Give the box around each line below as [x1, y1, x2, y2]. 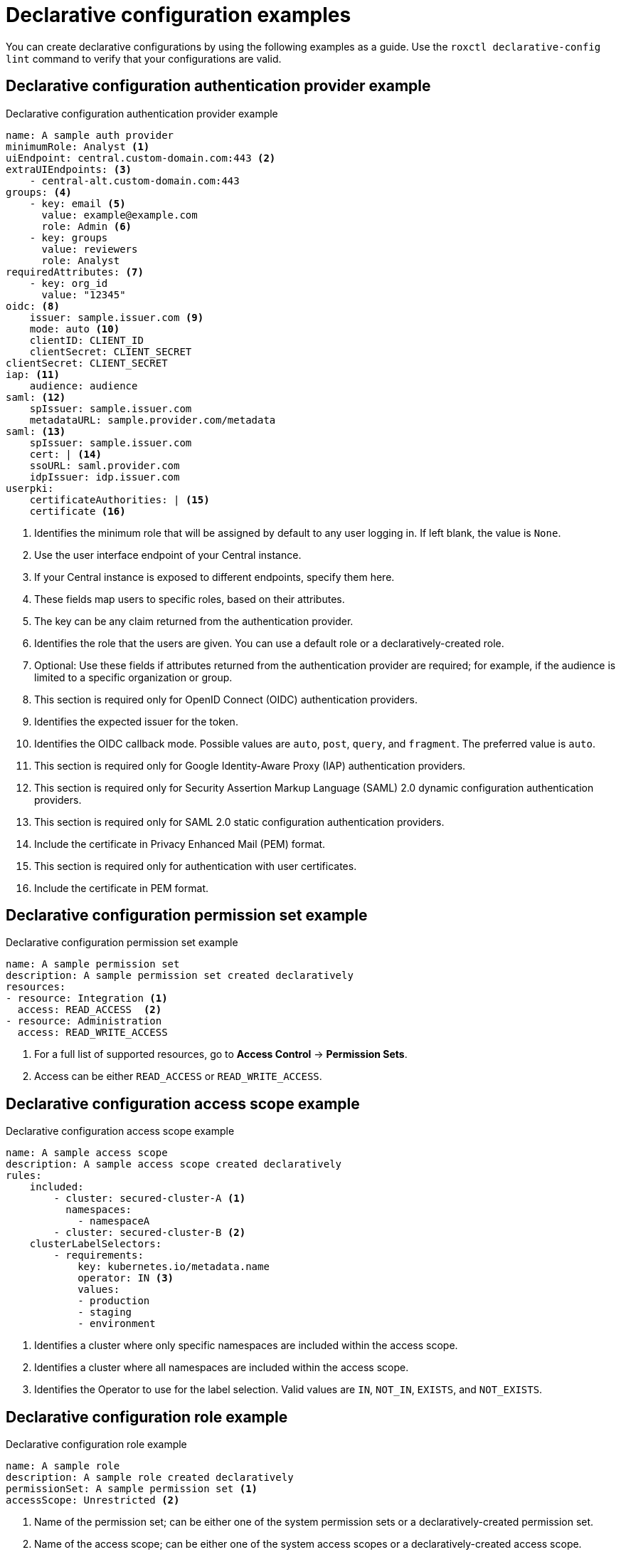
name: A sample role [6, 1460, 120, 1472]
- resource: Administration [6, 1015, 162, 1027]
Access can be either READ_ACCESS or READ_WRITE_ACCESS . [34, 1070, 322, 1083]
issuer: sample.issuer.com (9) [29, 311, 204, 323]
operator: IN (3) [78, 1272, 174, 1284]
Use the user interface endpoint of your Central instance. [34, 548, 302, 561]
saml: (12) [6, 391, 66, 403]
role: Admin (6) [41, 220, 132, 232]
